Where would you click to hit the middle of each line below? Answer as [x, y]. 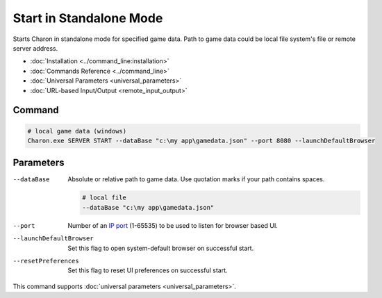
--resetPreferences [46, 261]
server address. [35, 48]
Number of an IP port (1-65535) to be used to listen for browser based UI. [173, 225]
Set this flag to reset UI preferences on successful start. [148, 270]
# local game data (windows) [77, 131]
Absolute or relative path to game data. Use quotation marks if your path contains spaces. [196, 179]
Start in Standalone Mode [88, 18]
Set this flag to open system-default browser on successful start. [161, 248]
